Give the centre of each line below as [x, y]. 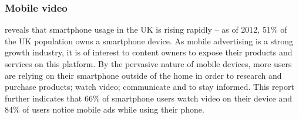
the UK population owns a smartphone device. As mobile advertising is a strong [149, 41]
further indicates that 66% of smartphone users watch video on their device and [148, 98]
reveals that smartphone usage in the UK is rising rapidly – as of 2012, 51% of [146, 29]
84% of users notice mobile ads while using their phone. [105, 109]
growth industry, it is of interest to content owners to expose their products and [149, 52]
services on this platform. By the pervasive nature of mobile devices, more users [148, 64]
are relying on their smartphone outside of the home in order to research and [143, 75]
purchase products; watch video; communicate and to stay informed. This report [149, 87]
